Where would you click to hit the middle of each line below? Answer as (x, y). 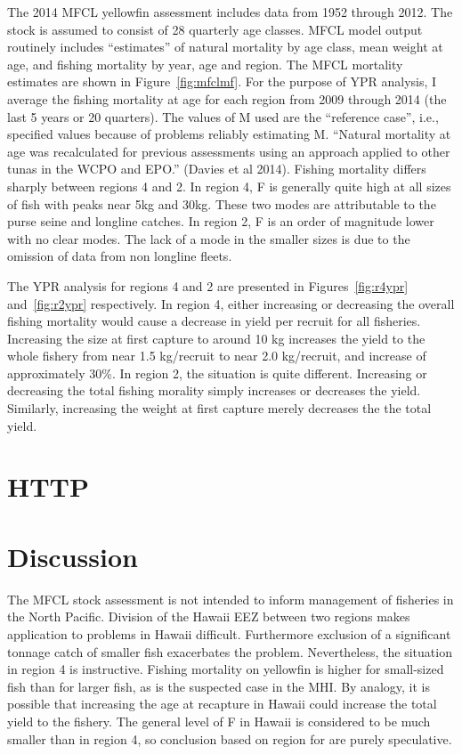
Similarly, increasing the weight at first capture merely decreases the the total (219, 408)
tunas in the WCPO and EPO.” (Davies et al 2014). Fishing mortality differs (217, 169)
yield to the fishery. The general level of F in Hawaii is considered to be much (219, 721)
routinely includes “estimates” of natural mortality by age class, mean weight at (225, 47)
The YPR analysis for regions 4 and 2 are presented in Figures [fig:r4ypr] (208, 285)
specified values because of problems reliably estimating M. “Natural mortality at (229, 134)
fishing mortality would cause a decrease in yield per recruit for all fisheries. (214, 321)
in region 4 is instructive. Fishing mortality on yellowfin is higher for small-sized (226, 669)
